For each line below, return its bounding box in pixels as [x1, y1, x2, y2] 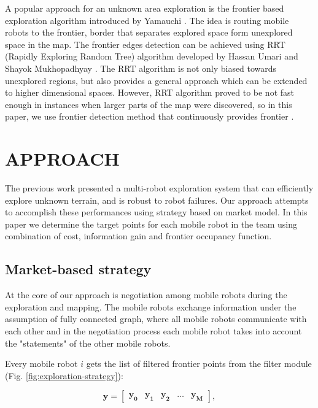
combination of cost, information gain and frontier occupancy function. [5, 229, 272, 242]
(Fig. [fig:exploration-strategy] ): [5, 369, 123, 382]
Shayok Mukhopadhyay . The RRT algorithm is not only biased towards [5, 61, 277, 74]
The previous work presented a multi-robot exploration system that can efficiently [5, 182, 314, 194]
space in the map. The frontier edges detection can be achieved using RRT [5, 37, 285, 50]
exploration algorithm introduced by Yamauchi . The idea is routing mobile [5, 13, 289, 26]
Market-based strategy [5, 260, 152, 279]
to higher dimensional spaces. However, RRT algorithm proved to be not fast [5, 86, 295, 99]
